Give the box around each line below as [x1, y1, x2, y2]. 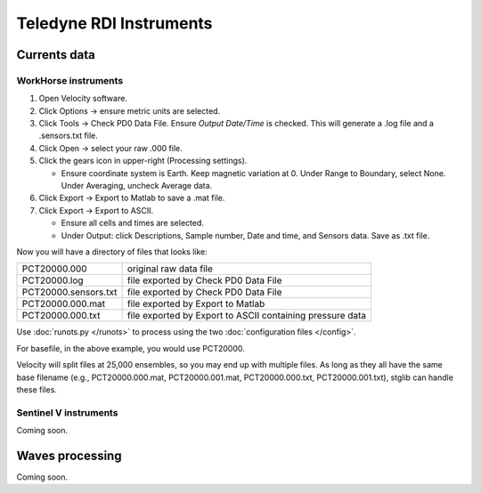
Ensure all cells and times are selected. [61, 218, 205, 229]
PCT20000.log [21, 274, 84, 287]
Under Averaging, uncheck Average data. [61, 181, 213, 191]
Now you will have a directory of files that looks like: [16, 246, 208, 257]
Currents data [16, 47, 95, 62]
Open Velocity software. [38, 93, 128, 104]
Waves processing [16, 448, 122, 463]
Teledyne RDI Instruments [16, 13, 213, 33]
